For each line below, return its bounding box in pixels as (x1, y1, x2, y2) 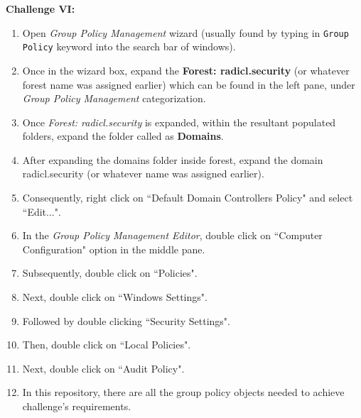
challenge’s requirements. (22, 399, 131, 413)
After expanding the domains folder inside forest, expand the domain (22, 152, 323, 167)
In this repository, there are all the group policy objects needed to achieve (22, 385, 345, 400)
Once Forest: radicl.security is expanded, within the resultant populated (22, 114, 336, 129)
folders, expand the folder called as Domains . (22, 128, 224, 143)
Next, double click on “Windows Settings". (22, 290, 208, 304)
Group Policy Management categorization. (22, 91, 206, 106)
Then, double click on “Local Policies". (22, 337, 191, 352)
